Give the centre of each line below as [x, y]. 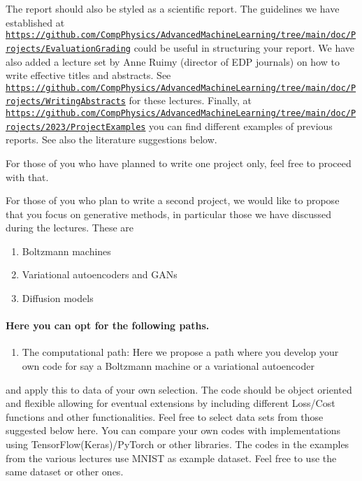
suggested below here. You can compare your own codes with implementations [173, 430]
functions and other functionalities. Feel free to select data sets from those [165, 416]
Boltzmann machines [66, 251]
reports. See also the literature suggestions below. [111, 139]
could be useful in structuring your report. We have [244, 47]
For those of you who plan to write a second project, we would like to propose [173, 200]
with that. [27, 177]
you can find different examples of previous [241, 125]
